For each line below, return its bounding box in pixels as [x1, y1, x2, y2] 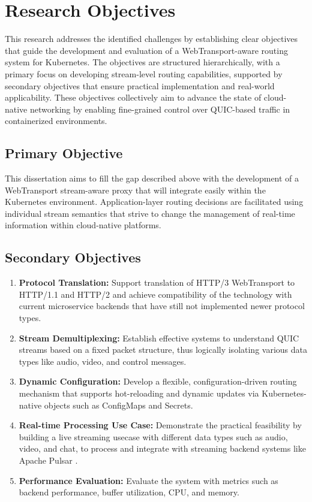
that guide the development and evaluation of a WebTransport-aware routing [5, 44, 288, 56]
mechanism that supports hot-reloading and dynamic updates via [19, 387, 259, 399]
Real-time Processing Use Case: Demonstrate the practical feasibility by [19, 419, 302, 431]
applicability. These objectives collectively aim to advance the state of [5, 91, 262, 104]
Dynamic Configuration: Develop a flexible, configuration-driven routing [19, 375, 297, 388]
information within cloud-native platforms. [5, 219, 161, 231]
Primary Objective [5, 144, 123, 162]
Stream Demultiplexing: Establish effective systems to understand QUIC [19, 331, 299, 344]
